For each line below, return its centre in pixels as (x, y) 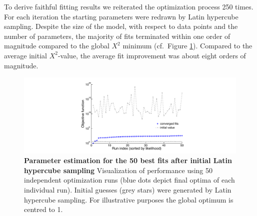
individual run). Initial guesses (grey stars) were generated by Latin (128, 189)
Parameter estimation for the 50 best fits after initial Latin (128, 160)
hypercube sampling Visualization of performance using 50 (118, 170)
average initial (25, 55)
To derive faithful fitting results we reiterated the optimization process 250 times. (129, 6)
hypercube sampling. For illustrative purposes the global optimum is (129, 199)
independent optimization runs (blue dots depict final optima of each (129, 180)
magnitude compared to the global (57, 46)
